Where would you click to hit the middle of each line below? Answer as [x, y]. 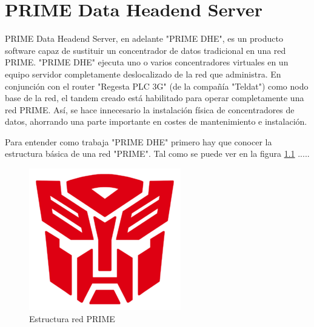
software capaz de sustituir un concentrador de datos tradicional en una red [145, 50]
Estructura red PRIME [72, 318]
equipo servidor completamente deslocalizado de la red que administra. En [143, 74]
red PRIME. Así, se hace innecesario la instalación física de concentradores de [150, 109]
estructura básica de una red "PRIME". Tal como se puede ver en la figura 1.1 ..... [157, 154]
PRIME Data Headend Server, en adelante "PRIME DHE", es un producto [144, 38]
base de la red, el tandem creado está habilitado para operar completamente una [155, 98]
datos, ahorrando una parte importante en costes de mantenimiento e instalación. [156, 121]
